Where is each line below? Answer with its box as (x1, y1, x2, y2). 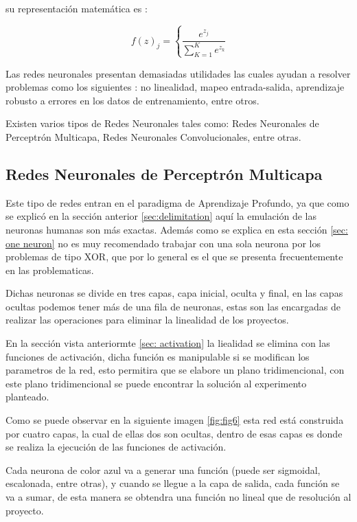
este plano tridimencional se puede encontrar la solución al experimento (5, 376, 307, 390)
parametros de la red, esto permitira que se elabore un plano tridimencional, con (5, 363, 345, 377)
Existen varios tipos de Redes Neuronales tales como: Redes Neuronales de (5, 116, 319, 130)
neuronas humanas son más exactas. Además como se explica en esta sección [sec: (5, 222, 348, 236)
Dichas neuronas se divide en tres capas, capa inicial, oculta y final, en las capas (5, 286, 343, 300)
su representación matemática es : (5, 1, 148, 15)
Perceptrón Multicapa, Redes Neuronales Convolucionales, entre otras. (5, 129, 301, 144)
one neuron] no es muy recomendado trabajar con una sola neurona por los (5, 236, 321, 250)
